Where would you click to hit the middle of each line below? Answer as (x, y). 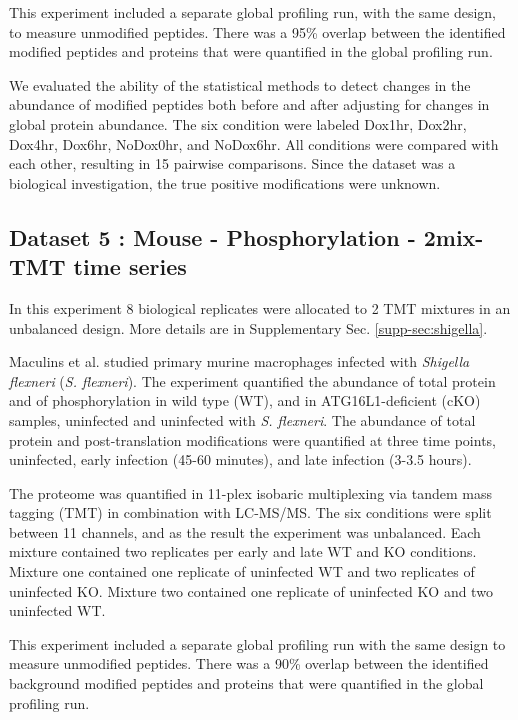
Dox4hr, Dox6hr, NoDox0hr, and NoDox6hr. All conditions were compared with (254, 143)
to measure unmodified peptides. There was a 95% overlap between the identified (257, 31)
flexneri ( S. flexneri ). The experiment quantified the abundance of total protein (252, 380)
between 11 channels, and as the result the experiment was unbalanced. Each (245, 531)
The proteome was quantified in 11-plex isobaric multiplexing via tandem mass (250, 492)
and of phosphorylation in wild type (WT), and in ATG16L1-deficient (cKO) (245, 400)
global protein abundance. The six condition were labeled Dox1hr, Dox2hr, (238, 123)
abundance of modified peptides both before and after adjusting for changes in (249, 104)
